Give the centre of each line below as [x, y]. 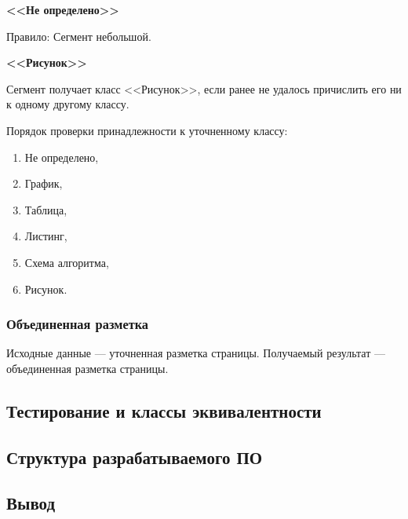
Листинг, [46, 236]
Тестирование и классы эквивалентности [164, 410]
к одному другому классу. [68, 104]
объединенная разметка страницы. [87, 368]
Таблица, [46, 209]
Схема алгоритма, [67, 262]
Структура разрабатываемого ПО [135, 457]
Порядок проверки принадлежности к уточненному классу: [147, 130]
